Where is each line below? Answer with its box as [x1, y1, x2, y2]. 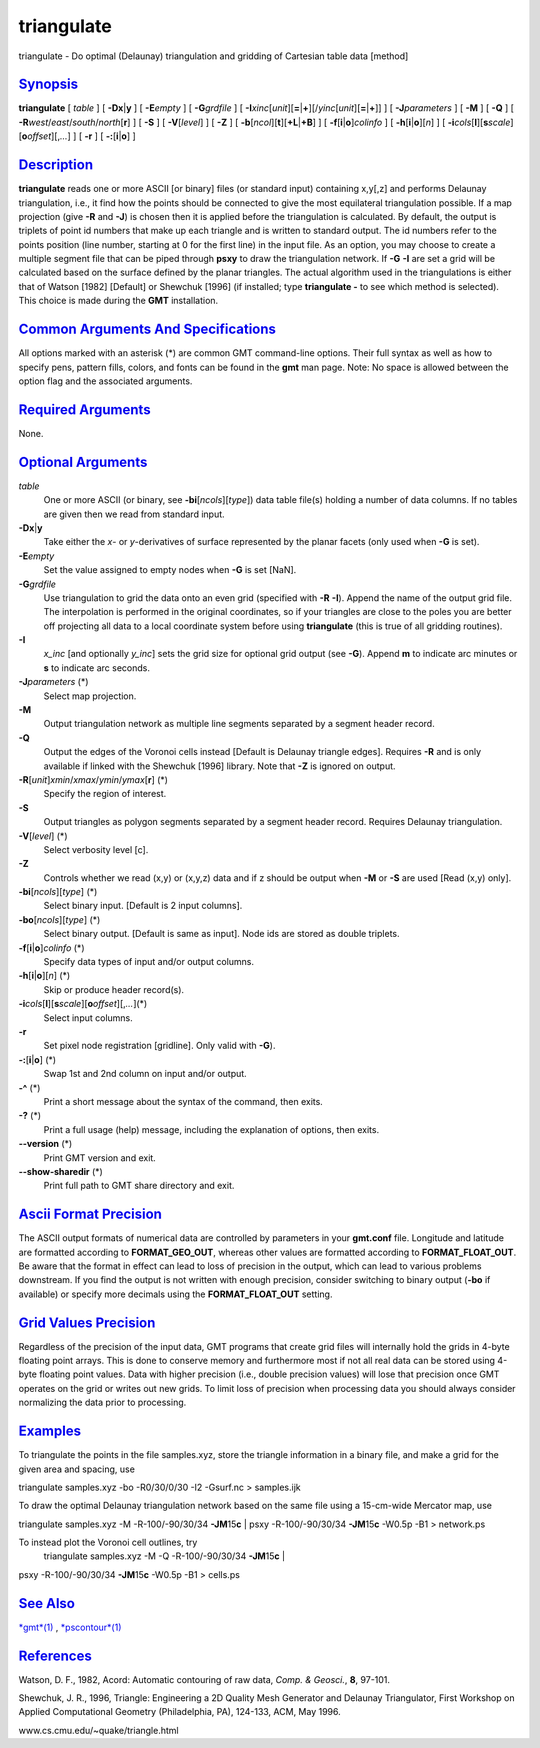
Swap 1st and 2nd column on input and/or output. [43, 1068, 247, 1080]
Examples [18, 1423, 82, 1440]
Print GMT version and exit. [43, 1151, 157, 1164]
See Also [18, 1595, 75, 1612]
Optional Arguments [18, 453, 148, 470]
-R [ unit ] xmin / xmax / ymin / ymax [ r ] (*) [18, 773, 169, 785]
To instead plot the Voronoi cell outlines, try [18, 1536, 198, 1549]
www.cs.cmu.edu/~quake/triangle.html [18, 1724, 179, 1736]
